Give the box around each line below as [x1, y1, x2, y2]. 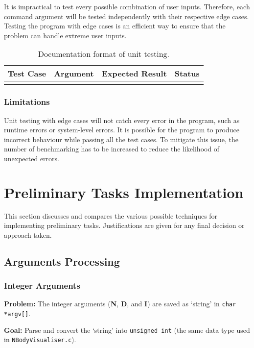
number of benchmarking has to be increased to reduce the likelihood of [4, 144, 220, 154]
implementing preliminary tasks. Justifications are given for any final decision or [4, 220, 245, 230]
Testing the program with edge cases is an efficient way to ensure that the [4, 21, 226, 31]
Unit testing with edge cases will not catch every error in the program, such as [4, 115, 240, 125]
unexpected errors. [4, 153, 59, 163]
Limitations [4, 96, 50, 108]
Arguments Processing [4, 253, 120, 269]
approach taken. [4, 229, 52, 240]
